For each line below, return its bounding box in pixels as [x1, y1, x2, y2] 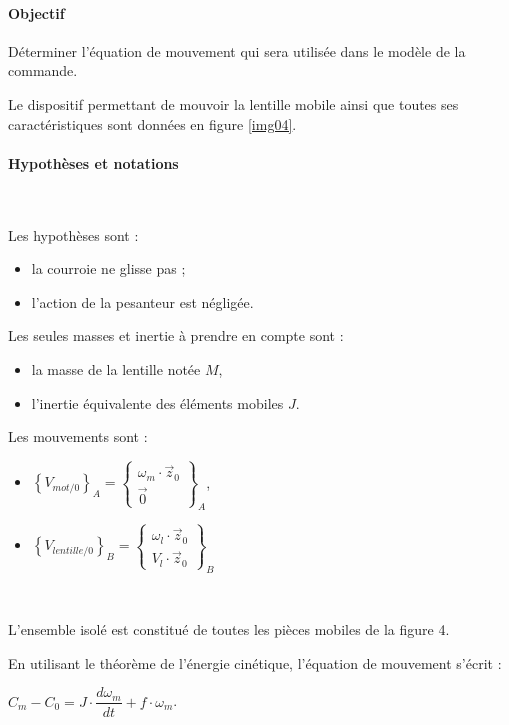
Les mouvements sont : [8, 426, 148, 447]
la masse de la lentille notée [31, 358, 201, 379]
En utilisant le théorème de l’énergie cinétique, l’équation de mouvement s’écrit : [8, 652, 502, 673]
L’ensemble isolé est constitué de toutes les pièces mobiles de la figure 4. [8, 619, 450, 640]
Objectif [8, 2, 65, 23]
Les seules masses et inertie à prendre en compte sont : [8, 325, 344, 346]
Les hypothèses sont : [8, 224, 139, 245]
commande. [8, 60, 78, 81]
